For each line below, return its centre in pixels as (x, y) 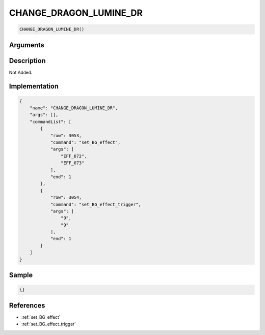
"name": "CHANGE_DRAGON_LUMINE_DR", (74, 108)
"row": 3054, (66, 198)
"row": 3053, (66, 136)
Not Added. (21, 72)
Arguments (27, 45)
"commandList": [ (51, 122)
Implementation (34, 86)
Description (27, 61)
